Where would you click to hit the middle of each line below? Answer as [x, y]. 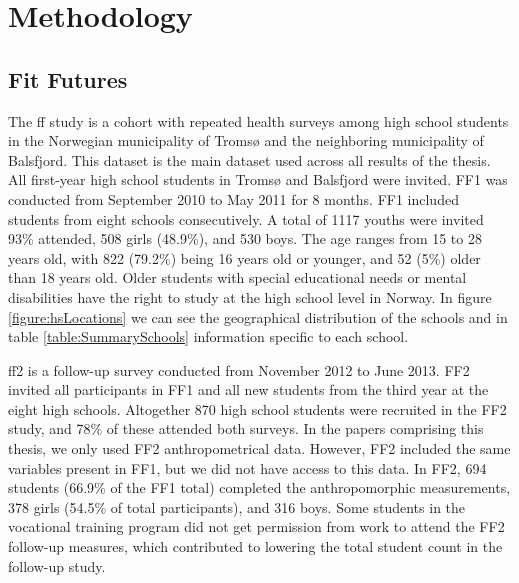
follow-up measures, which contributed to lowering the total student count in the [255, 546]
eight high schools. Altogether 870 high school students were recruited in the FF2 [257, 408]
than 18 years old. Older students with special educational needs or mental [237, 277]
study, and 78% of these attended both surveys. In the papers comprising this [246, 428]
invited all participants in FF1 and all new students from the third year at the [248, 389]
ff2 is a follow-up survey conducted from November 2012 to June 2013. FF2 [239, 369]
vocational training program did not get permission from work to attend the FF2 [256, 526]
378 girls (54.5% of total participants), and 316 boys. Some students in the [237, 506]
